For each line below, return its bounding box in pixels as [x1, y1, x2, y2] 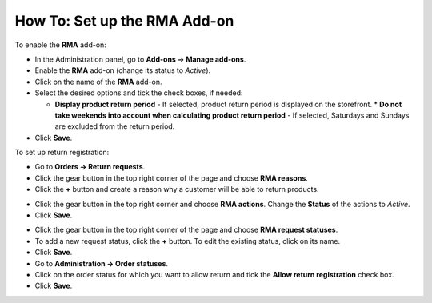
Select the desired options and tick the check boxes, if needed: [34, 88, 243, 98]
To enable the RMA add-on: [14, 40, 107, 50]
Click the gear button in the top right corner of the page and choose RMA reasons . [34, 173, 308, 183]
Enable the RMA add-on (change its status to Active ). [34, 66, 211, 75]
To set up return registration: [14, 148, 110, 157]
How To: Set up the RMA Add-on [14, 12, 234, 30]
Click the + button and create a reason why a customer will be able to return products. [34, 185, 319, 194]
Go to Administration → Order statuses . [34, 258, 168, 268]
